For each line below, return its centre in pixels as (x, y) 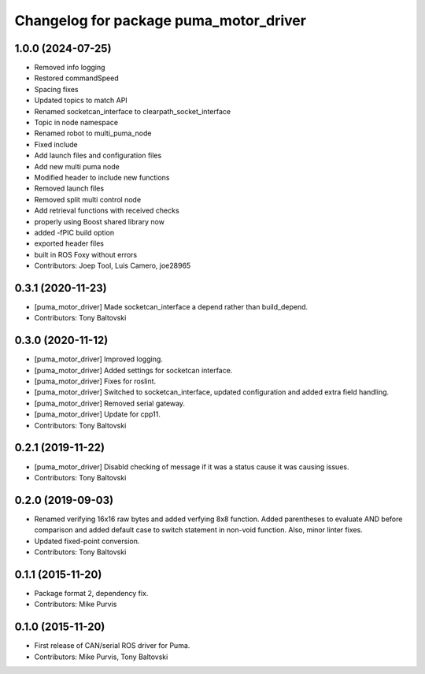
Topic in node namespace (76, 123)
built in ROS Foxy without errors (86, 254)
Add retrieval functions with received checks (107, 211)
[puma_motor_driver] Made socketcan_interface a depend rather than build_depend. (171, 307)
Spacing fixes (56, 89)
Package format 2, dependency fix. (91, 593)
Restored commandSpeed (76, 78)
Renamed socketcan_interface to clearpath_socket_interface (133, 111)
